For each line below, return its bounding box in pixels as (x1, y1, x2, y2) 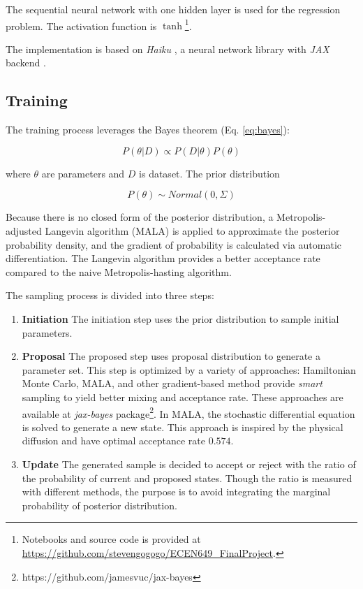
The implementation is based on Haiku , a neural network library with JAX (6, 41, 329, 56)
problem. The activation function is (6, 18, 157, 33)
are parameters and (41, 166, 125, 180)
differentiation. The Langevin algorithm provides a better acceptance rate (6, 251, 320, 266)
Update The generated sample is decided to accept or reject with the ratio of (22, 456, 356, 471)
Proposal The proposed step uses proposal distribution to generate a (22, 349, 320, 363)
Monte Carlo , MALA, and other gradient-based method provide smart (22, 376, 323, 391)
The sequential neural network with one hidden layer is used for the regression (6, 2, 341, 16)
